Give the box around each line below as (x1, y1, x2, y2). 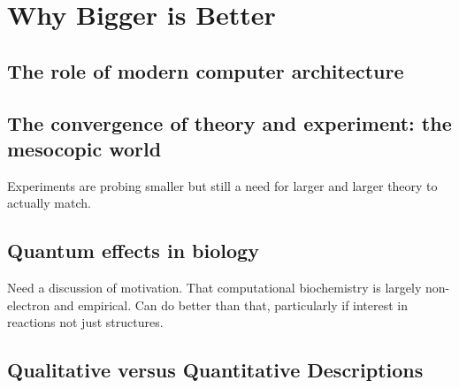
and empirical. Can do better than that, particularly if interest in (53, 295, 409, 314)
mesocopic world (7, 134, 162, 162)
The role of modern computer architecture (7, 57, 404, 84)
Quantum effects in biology (7, 237, 259, 264)
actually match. (7, 194, 91, 212)
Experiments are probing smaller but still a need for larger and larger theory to (7, 176, 438, 194)
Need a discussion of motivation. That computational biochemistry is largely (7, 278, 422, 297)
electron (7, 295, 50, 314)
